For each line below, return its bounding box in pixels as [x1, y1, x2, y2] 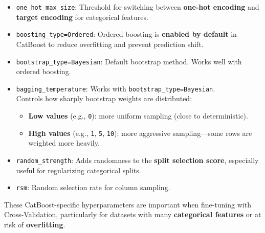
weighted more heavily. [28, 137, 100, 148]
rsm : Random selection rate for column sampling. [16, 182, 170, 193]
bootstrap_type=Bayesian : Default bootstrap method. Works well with [16, 56, 242, 66]
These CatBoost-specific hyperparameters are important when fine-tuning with [4, 199, 251, 209]
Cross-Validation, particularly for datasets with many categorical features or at [4, 209, 261, 220]
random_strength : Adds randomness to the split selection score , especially [16, 154, 259, 165]
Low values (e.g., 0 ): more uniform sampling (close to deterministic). [28, 110, 248, 121]
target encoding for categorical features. [16, 11, 148, 22]
